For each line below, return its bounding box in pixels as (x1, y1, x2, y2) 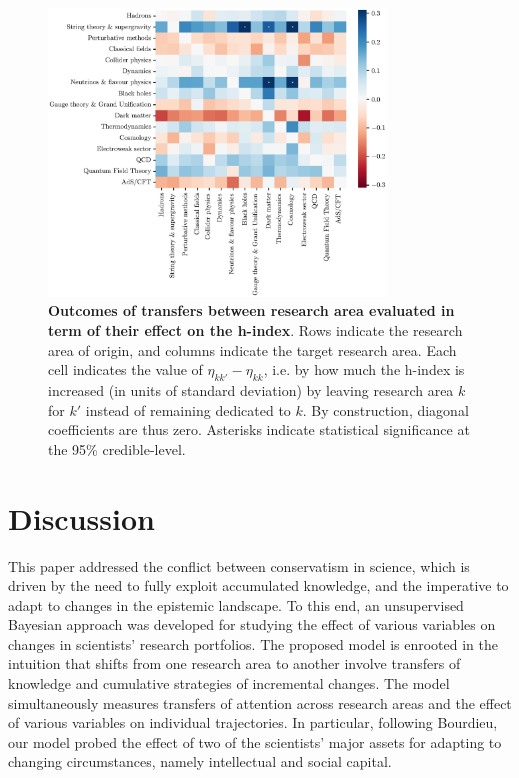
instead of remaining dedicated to (85, 399, 291, 420)
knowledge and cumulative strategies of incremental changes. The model (8, 673, 450, 694)
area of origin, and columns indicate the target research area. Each (48, 339, 457, 360)
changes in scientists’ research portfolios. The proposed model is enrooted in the (8, 633, 499, 654)
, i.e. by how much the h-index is (263, 359, 465, 380)
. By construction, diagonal (302, 399, 469, 420)
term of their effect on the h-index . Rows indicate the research (48, 320, 463, 341)
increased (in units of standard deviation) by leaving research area (48, 380, 454, 400)
